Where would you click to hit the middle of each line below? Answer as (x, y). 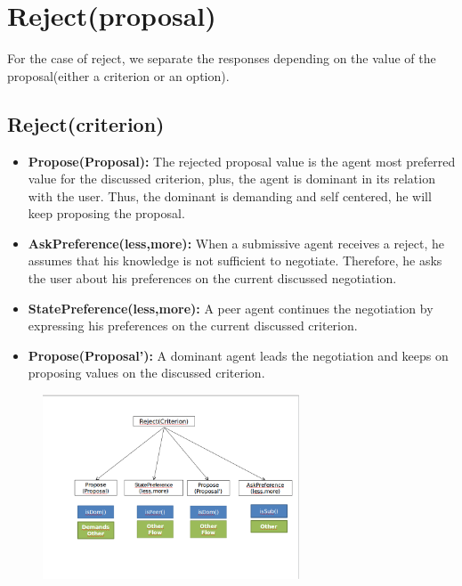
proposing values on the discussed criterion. (146, 373)
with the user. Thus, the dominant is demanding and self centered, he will (230, 195)
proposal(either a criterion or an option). (118, 75)
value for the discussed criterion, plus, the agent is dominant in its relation (231, 179)
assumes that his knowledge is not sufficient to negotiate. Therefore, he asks (235, 260)
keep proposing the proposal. (106, 213)
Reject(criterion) (86, 123)
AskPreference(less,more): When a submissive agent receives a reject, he (236, 243)
